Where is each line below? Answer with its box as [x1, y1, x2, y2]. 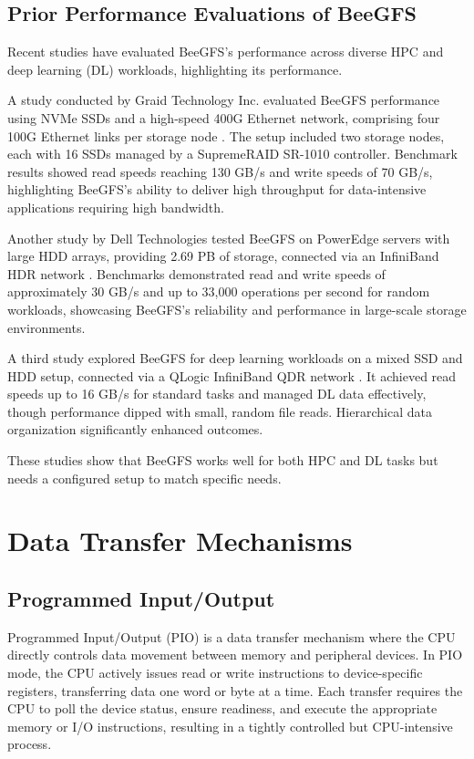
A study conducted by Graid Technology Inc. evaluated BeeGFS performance [7, 90, 440, 109]
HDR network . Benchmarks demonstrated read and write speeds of [7, 264, 386, 283]
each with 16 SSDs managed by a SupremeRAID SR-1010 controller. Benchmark [7, 144, 458, 163]
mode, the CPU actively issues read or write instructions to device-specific [7, 663, 423, 682]
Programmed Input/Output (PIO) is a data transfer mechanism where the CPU [7, 627, 456, 646]
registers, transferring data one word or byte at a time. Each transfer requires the [7, 681, 463, 700]
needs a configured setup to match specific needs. [7, 468, 282, 487]
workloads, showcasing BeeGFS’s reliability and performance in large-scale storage [7, 299, 467, 318]
